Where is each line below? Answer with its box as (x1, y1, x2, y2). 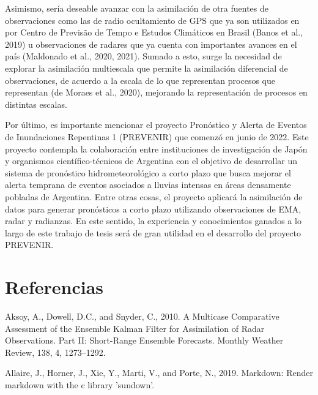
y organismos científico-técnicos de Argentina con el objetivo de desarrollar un (5, 154, 298, 167)
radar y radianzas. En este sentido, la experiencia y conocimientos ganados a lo (5, 214, 301, 227)
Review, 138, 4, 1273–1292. (5, 345, 106, 358)
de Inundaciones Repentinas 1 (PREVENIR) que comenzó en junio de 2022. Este (5, 130, 309, 143)
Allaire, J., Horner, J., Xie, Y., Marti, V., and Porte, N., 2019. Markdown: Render (5, 366, 313, 379)
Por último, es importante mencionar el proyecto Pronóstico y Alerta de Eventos (5, 118, 307, 131)
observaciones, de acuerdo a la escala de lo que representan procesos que (5, 73, 275, 86)
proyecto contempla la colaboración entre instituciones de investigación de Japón (5, 142, 308, 155)
